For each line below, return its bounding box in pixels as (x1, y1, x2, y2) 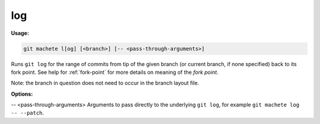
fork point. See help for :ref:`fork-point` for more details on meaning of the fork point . (11, 68, 219, 76)
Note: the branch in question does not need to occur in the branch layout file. (11, 80, 200, 87)
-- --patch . (11, 109, 44, 116)
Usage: (11, 30, 30, 37)
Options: (11, 90, 33, 97)
